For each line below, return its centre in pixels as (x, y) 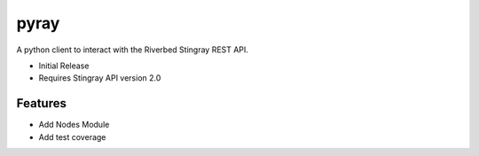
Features (41, 103)
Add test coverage (72, 136)
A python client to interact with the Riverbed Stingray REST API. (132, 50)
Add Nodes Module (74, 125)
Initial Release (64, 66)
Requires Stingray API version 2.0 (100, 78)
